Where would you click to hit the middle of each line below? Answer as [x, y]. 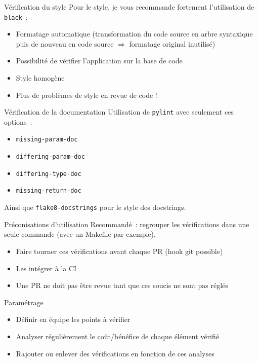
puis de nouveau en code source [65, 43]
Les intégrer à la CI [46, 268]
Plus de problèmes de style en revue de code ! [87, 95]
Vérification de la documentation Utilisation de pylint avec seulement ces [119, 112]
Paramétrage [24, 302]
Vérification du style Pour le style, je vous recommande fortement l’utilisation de [129, 7]
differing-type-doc [49, 174]
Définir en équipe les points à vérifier [73, 319]
